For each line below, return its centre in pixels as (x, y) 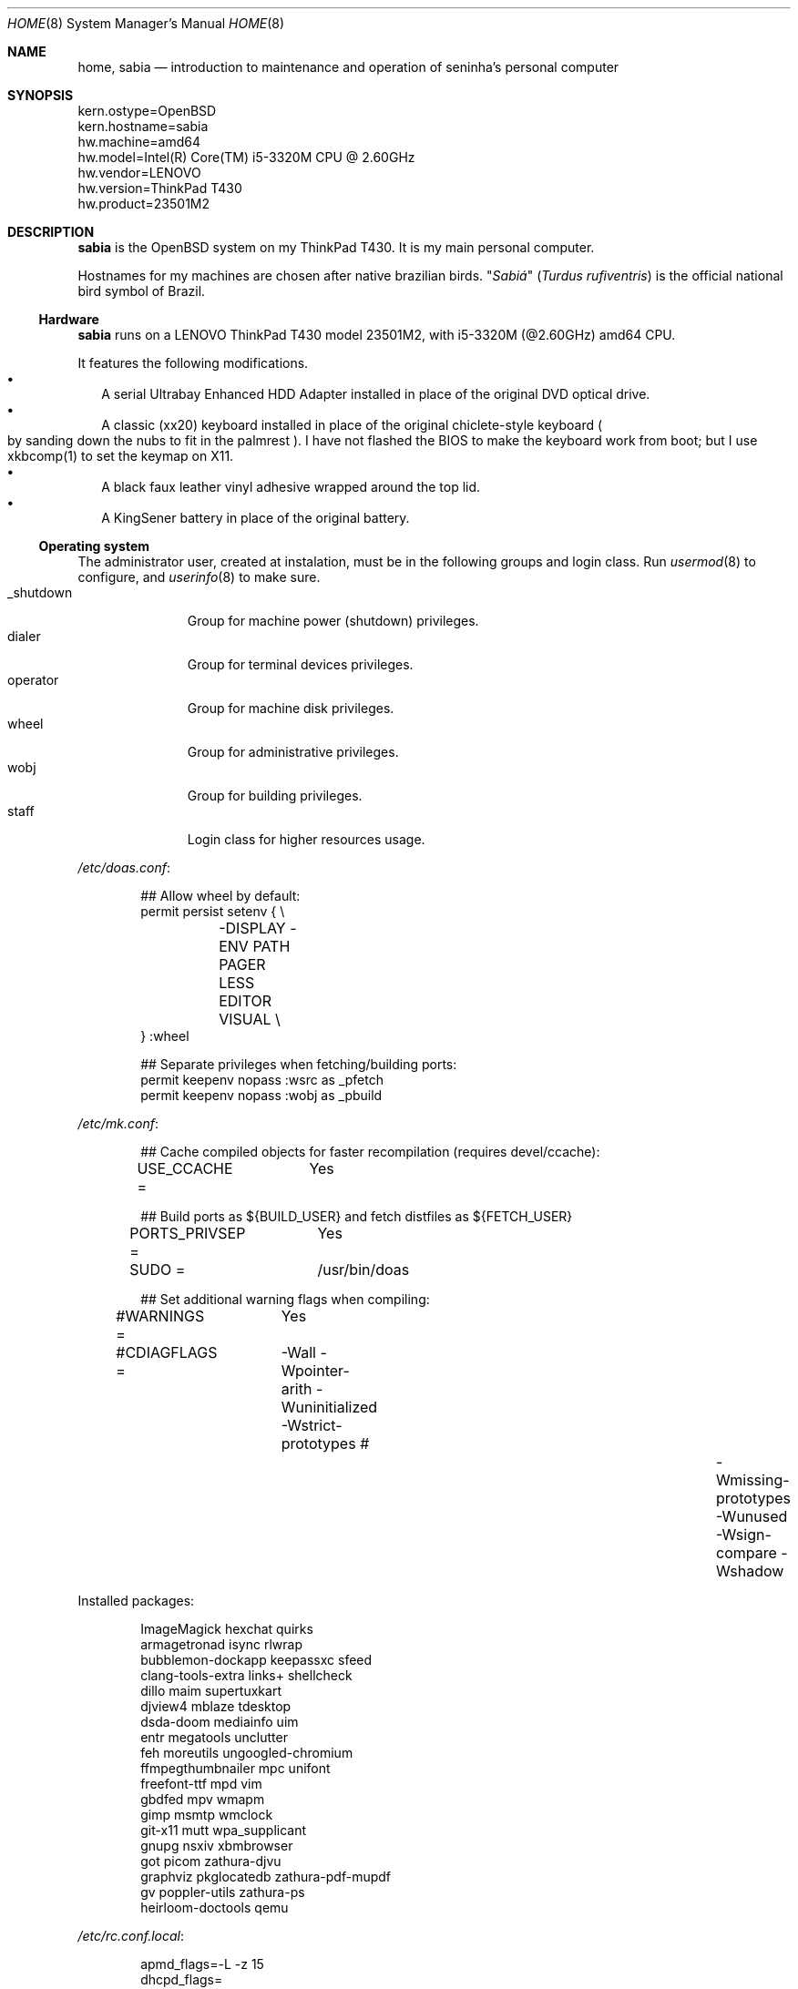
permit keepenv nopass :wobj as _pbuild (261, 1095)
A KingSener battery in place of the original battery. (256, 518)
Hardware (69, 319)
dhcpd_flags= (182, 1979)
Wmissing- (753, 1480)
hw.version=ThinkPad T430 (160, 188)
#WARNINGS (160, 1316)
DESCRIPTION (51, 232)
